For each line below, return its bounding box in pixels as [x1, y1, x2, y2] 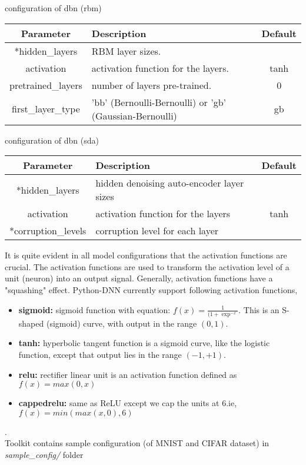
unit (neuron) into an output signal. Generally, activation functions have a [5, 272, 273, 284]
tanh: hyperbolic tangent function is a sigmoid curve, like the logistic [18, 337, 270, 349]
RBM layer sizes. [91, 44, 161, 58]
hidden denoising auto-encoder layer [95, 176, 244, 190]
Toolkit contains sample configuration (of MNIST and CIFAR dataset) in [5, 437, 270, 449]
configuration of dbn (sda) [5, 134, 99, 146]
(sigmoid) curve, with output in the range [46, 317, 197, 329]
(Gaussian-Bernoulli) [91, 108, 177, 122]
